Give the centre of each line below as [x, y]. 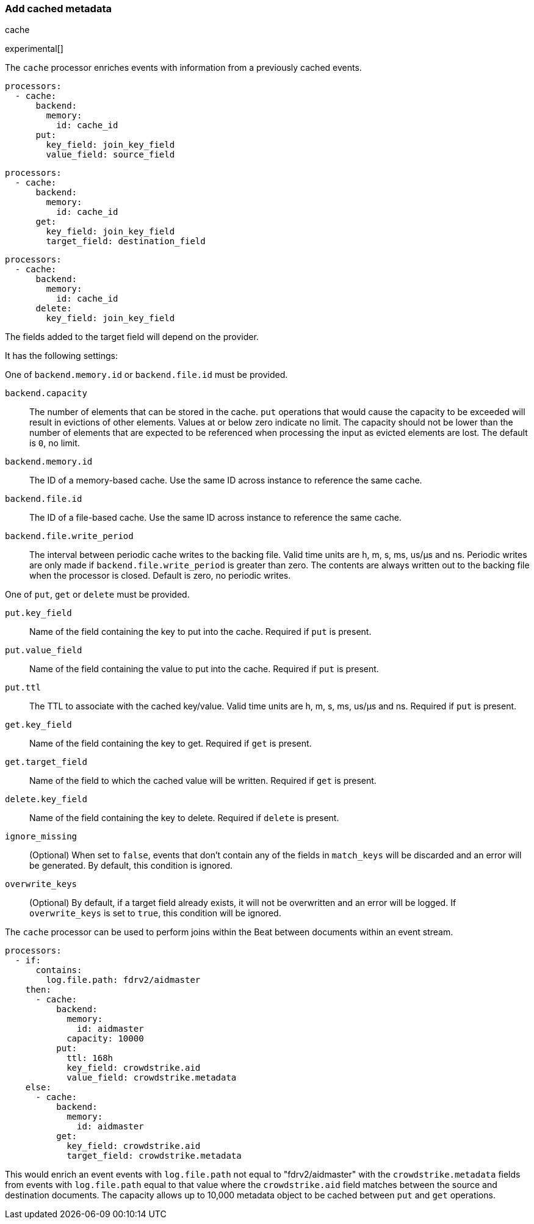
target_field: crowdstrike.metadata [154, 1156]
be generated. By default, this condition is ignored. [131, 866]
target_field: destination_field [126, 241]
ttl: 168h [90, 1058]
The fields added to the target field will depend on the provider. [132, 337]
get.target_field [46, 762]
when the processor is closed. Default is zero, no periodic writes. [160, 576]
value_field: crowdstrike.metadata [152, 1078]
